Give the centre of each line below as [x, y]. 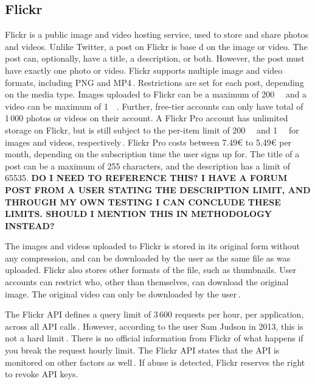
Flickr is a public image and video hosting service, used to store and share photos [157, 34]
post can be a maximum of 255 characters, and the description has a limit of [148, 165]
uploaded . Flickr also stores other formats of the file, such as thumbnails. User [151, 270]
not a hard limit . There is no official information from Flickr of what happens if [154, 338]
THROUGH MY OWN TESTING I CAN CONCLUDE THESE [143, 201]
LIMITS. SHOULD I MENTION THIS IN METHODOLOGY [138, 214]
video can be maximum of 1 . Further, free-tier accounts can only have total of [154, 106]
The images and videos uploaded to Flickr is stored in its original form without [152, 246]
